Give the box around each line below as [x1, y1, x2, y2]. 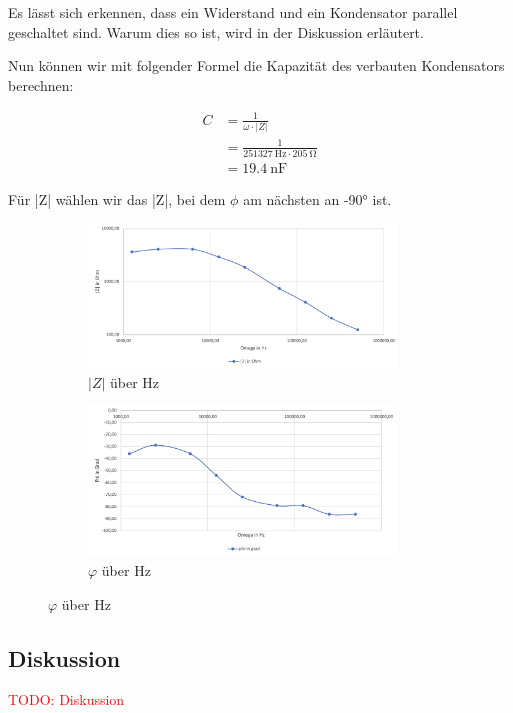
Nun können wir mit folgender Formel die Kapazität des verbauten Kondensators [8, 55, 505, 76]
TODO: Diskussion [8, 689, 125, 710]
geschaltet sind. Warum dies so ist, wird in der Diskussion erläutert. [8, 21, 424, 42]
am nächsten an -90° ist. [243, 189, 392, 210]
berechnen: [8, 74, 74, 95]
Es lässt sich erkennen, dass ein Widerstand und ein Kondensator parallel [8, 2, 458, 22]
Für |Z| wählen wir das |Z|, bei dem [8, 189, 226, 210]
